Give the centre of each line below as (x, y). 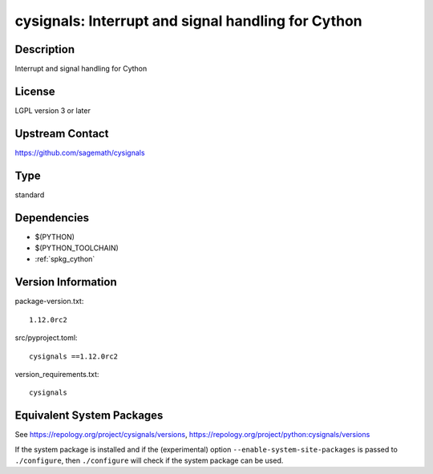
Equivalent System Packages (89, 416)
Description (45, 49)
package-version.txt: (49, 302)
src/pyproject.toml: (46, 338)
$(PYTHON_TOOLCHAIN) (77, 248)
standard (30, 194)
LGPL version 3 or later (53, 110)
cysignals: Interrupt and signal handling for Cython (188, 21)
